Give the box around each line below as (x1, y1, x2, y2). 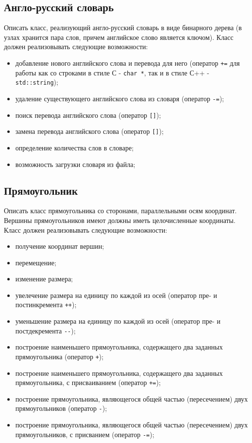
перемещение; (15, 257, 56, 267)
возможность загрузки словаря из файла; (15, 159, 135, 169)
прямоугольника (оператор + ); (15, 351, 104, 361)
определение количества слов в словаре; (15, 142, 134, 152)
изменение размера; (15, 274, 73, 284)
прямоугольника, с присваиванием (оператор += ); (15, 377, 161, 388)
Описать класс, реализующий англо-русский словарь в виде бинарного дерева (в (4, 22, 242, 33)
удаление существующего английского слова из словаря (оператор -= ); (15, 93, 224, 103)
